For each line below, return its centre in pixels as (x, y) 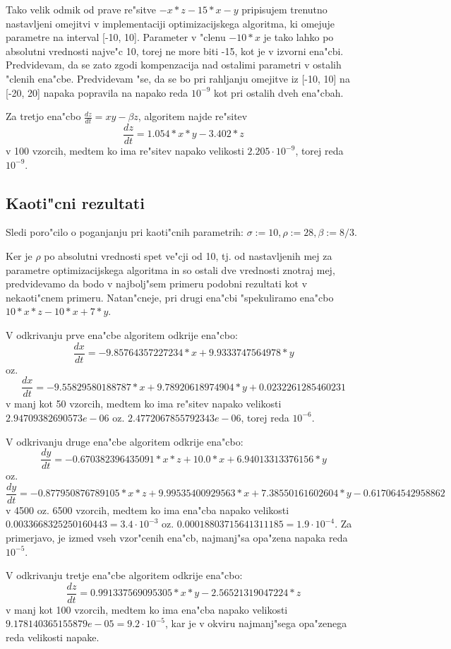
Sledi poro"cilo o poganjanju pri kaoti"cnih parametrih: (125, 232)
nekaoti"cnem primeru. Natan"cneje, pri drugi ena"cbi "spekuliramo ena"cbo (170, 297)
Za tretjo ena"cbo (43, 116)
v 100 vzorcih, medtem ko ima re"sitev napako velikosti (125, 151)
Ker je (19, 256)
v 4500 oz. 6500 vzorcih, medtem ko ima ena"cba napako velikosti (148, 510)
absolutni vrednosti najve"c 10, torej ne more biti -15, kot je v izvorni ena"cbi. (175, 50)
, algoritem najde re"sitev (193, 116)
